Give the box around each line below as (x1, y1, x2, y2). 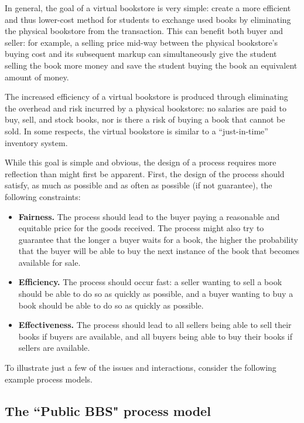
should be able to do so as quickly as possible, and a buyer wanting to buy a (18, 287, 293, 300)
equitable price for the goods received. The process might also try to (18, 222, 264, 234)
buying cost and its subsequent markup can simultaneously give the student (5, 48, 277, 60)
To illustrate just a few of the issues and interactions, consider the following (5, 361, 276, 374)
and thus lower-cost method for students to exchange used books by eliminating (5, 13, 291, 25)
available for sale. (18, 256, 81, 268)
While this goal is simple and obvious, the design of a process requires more (5, 156, 276, 168)
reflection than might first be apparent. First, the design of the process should (5, 167, 285, 180)
